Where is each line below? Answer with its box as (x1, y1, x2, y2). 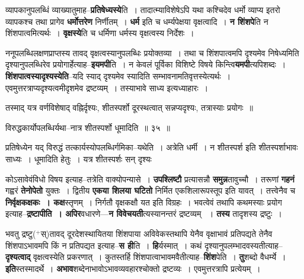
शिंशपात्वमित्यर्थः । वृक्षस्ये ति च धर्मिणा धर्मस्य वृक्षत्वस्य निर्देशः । (5, 27, 194, 39)
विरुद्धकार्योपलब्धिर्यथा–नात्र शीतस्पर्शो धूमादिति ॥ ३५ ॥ (5, 121, 170, 133)
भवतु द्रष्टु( (5, 227, 36, 239)
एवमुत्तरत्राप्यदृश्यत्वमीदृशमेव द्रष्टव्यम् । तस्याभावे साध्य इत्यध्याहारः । (5, 81, 209, 94)
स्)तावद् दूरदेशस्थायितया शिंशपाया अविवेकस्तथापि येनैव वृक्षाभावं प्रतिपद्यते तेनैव (40, 227, 273, 239)
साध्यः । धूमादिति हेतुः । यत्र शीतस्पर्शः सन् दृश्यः (5, 152, 152, 165)
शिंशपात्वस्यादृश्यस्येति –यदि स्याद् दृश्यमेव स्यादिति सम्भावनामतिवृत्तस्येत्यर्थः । (5, 69, 231, 82)
